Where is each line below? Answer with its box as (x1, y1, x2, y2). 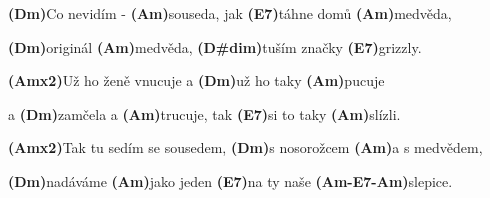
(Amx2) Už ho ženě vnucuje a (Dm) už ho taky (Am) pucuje (8, 70, 385, 91)
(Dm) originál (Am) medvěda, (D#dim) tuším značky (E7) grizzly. (8, 36, 422, 57)
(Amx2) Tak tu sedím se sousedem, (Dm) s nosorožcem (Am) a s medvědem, (8, 137, 483, 158)
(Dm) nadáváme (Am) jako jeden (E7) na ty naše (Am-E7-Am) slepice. (8, 170, 453, 191)
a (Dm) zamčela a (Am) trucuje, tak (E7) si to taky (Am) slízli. (8, 103, 401, 124)
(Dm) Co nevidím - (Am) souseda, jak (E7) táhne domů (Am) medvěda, (8, 3, 452, 23)
